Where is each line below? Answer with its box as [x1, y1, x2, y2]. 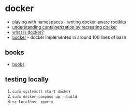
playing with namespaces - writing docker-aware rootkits [12, 19, 126, 25]
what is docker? [12, 29, 44, 35]
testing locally [5, 76, 49, 84]
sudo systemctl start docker [12, 89, 71, 94]
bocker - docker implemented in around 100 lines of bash [12, 34, 127, 40]
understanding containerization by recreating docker [12, 24, 117, 30]
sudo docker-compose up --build [12, 94, 77, 99]
